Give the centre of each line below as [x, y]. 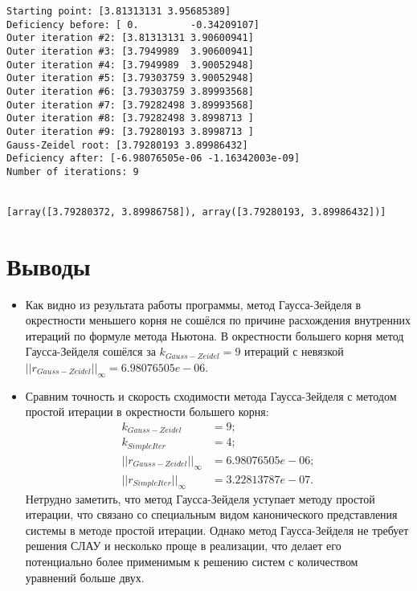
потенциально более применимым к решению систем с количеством [192, 561]
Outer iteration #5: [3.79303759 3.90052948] [130, 78]
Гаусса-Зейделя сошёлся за [90, 351]
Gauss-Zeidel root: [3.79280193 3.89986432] [127, 145]
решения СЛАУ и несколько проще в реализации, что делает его [183, 546]
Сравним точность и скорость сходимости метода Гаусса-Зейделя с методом [211, 395]
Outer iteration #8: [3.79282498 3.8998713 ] [130, 118]
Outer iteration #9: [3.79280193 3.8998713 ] [130, 131]
